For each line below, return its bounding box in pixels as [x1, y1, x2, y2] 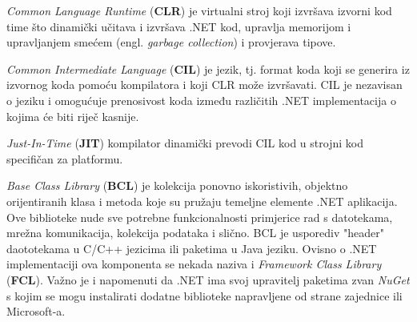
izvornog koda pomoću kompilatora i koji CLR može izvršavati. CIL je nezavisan [6, 76, 403, 93]
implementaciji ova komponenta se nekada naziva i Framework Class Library [6, 256, 382, 272]
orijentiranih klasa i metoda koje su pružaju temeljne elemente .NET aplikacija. [6, 192, 398, 209]
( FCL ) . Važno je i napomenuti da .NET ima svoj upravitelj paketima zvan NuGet [6, 271, 410, 288]
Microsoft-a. [6, 303, 66, 320]
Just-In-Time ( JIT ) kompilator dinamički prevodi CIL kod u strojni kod [6, 135, 363, 151]
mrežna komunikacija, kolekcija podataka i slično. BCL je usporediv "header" [6, 224, 384, 241]
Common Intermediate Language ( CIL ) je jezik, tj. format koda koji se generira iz [6, 60, 410, 77]
